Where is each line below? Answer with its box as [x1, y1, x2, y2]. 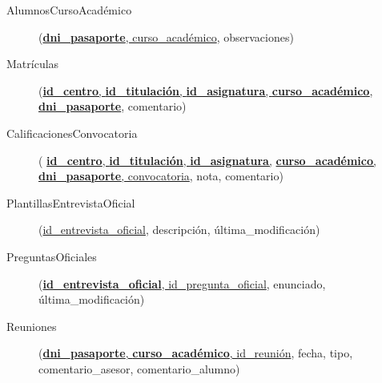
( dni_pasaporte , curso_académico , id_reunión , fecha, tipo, [38, 345, 353, 361]
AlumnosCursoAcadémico [6, 2, 132, 18]
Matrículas [6, 55, 59, 72]
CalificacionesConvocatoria [6, 124, 138, 141]
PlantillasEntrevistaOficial [6, 194, 135, 211]
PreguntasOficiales [6, 248, 97, 264]
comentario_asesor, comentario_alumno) [38, 360, 240, 377]
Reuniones [6, 317, 57, 334]
